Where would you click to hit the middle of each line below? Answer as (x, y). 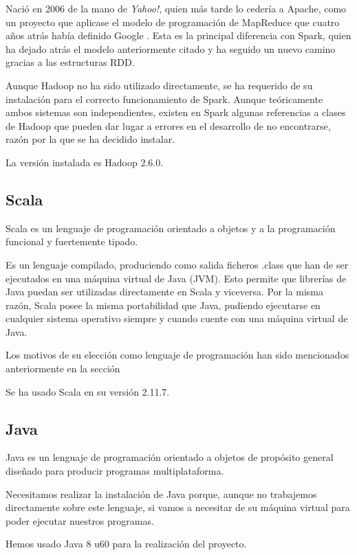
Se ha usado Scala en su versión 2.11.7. (88, 391)
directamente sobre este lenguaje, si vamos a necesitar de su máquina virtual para (178, 507)
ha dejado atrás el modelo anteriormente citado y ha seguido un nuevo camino (171, 48)
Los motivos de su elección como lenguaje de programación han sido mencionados (177, 355)
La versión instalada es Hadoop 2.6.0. (85, 162)
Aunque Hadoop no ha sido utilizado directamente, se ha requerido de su (159, 85)
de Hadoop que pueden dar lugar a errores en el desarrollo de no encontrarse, (168, 125)
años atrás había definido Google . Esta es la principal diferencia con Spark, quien (178, 35)
